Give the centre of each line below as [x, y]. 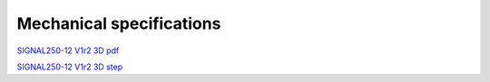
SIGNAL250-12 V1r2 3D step [69, 67]
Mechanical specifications [119, 23]
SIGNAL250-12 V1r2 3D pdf [68, 50]
